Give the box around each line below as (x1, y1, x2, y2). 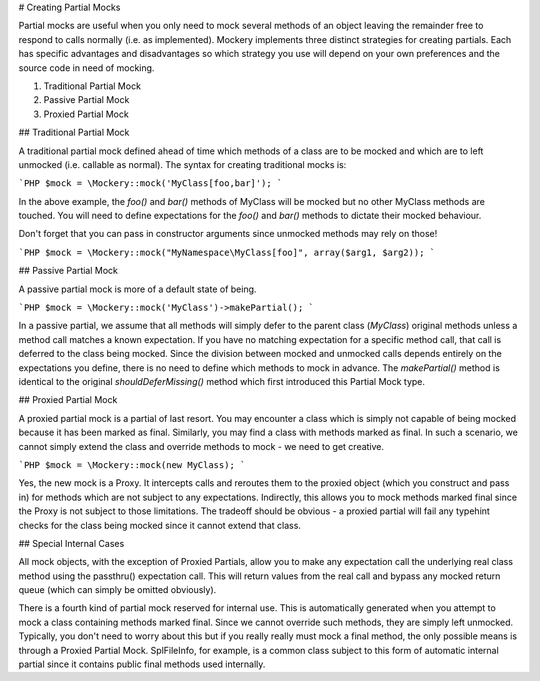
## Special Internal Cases (18, 537, 125, 549)
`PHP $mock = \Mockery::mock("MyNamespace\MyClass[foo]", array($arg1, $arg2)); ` (18, 246, 435, 258)
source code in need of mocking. (18, 61, 155, 74)
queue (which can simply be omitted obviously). (18, 584, 217, 596)
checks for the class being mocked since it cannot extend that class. (18, 519, 302, 531)
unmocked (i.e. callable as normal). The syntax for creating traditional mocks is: (18, 158, 347, 170)
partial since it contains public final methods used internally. (18, 658, 266, 670)
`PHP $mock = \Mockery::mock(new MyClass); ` (18, 459, 246, 470)
